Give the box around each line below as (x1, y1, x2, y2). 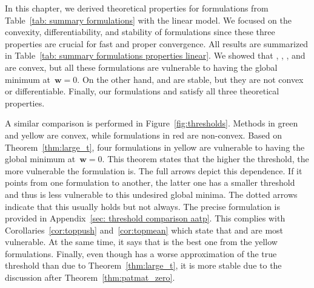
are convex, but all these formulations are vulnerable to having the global (5, 61, 278, 73)
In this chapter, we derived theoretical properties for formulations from (5, 2, 269, 14)
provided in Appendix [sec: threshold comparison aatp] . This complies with (5, 212, 286, 224)
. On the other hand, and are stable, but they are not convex (77, 73, 304, 85)
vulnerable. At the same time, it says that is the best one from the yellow (5, 235, 278, 248)
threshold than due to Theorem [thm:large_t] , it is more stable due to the (5, 259, 282, 272)
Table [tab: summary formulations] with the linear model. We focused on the (5, 13, 292, 26)
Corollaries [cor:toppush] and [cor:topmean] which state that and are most (5, 223, 284, 236)
